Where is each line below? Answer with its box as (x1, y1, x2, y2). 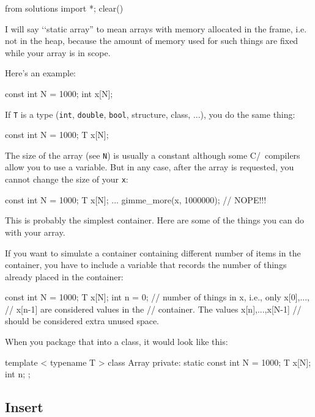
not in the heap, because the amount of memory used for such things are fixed (5, 34, 298, 47)
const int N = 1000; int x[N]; (5, 87, 113, 100)
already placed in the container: (5, 270, 124, 283)
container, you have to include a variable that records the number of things (5, 258, 287, 271)
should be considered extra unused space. (5, 314, 159, 327)
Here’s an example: (5, 67, 76, 79)
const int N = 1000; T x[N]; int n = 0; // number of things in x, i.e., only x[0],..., (5, 291, 310, 303)
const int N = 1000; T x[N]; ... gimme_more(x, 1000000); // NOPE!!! (5, 193, 267, 206)
